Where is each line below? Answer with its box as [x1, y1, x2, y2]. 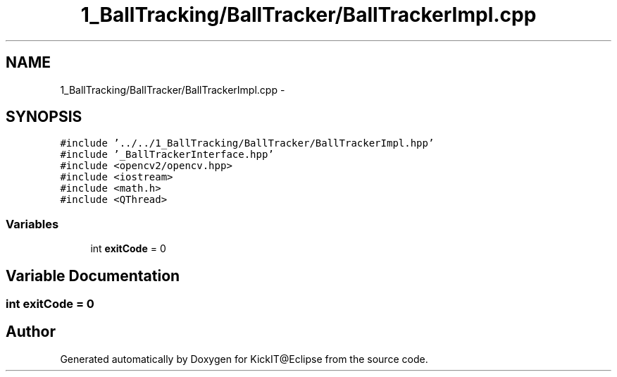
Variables [6, 216, 59, 231]
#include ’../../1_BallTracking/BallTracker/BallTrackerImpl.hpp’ [60, 137, 435, 149]
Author [6, 323, 56, 341]
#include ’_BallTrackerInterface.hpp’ [60, 149, 274, 161]
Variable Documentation [6, 266, 180, 285]
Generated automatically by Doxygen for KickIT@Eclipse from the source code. [60, 352, 428, 365]
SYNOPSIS [6, 108, 82, 126]
